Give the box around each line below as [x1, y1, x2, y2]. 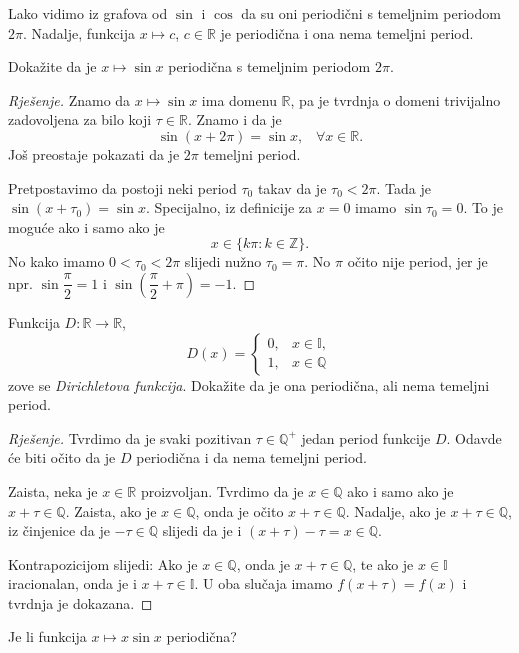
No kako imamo [8, 251, 105, 272]
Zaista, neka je [8, 480, 98, 501]
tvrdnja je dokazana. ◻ [8, 592, 153, 613]
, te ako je [352, 553, 414, 574]
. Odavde [446, 427, 502, 448]
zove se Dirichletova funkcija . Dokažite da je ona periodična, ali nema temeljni [8, 374, 490, 395]
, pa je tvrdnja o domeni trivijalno [290, 89, 501, 110]
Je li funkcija [8, 626, 87, 647]
